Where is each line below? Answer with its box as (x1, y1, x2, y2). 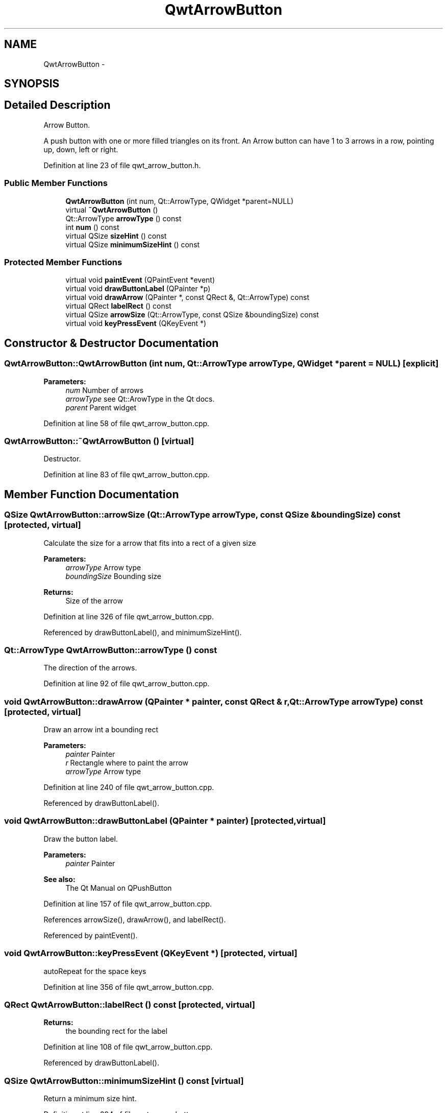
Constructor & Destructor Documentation (4, 336, 219, 350)
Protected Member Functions (4, 257, 122, 267)
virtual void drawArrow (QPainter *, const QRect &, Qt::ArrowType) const (65, 293, 309, 302)
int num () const (65, 222, 119, 231)
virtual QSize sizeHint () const (65, 231, 167, 240)
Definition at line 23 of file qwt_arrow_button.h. (43, 160, 201, 170)
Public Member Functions (4, 178, 108, 189)
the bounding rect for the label (65, 1027, 168, 1036)
